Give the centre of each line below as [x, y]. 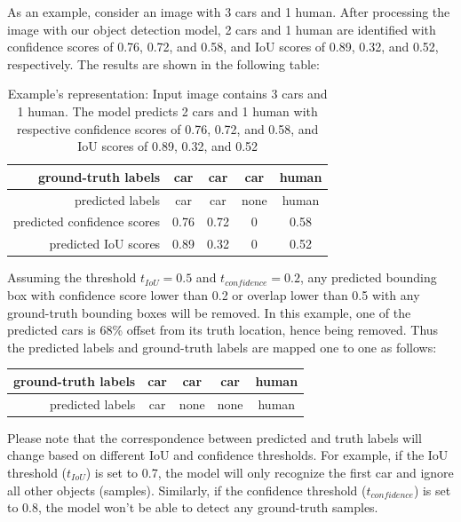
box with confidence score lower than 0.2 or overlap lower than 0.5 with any [214, 294]
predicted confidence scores [87, 221]
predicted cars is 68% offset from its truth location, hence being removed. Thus [223, 330]
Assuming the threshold [72, 277]
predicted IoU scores [105, 244]
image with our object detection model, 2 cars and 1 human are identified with [222, 29]
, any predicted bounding [369, 277]
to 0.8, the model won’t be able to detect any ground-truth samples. [193, 507]
